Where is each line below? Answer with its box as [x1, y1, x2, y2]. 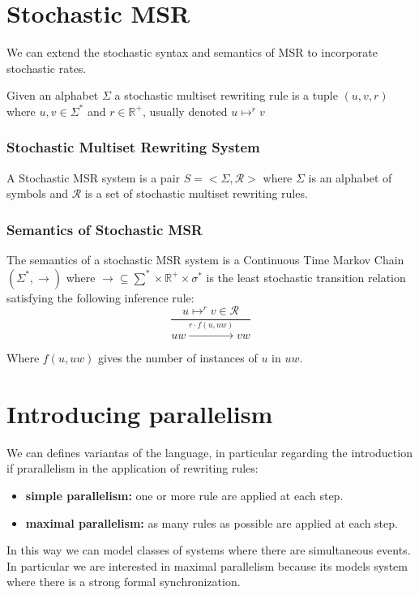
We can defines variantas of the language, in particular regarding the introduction [6, 443, 413, 460]
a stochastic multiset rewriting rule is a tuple [114, 87, 338, 104]
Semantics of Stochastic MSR [6, 219, 203, 239]
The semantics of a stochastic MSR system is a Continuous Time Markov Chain [6, 251, 404, 268]
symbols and [6, 185, 68, 202]
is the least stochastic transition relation [206, 268, 406, 285]
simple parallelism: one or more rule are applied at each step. [25, 486, 344, 503]
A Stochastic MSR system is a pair [6, 169, 181, 186]
